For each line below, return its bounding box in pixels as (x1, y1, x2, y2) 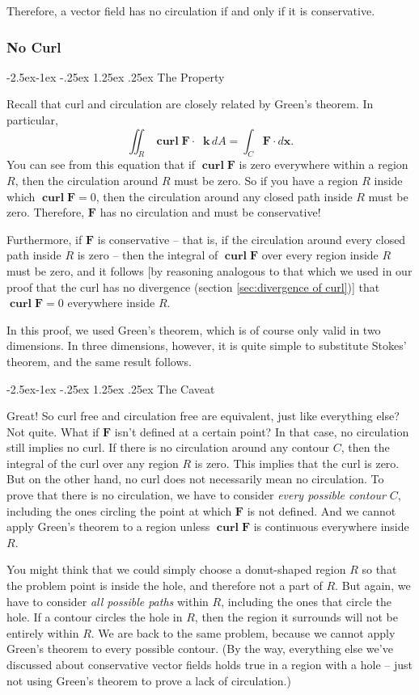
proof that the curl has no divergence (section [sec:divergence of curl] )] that (6, 278, 380, 295)
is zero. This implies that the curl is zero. (194, 454, 400, 471)
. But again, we (335, 577, 411, 594)
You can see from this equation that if (6, 156, 196, 173)
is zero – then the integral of (77, 246, 218, 263)
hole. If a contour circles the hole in (6, 609, 183, 625)
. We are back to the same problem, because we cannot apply (91, 624, 396, 641)
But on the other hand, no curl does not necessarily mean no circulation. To (6, 470, 384, 487)
